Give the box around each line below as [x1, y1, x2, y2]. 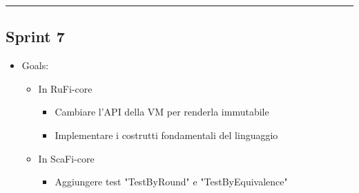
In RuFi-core [38, 81, 93, 95]
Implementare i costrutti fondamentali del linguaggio [55, 127, 278, 142]
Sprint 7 [6, 26, 65, 47]
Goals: [21, 58, 49, 73]
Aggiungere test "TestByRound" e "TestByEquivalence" [55, 174, 288, 189]
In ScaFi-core [38, 151, 95, 165]
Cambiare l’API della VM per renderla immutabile [55, 104, 269, 119]
